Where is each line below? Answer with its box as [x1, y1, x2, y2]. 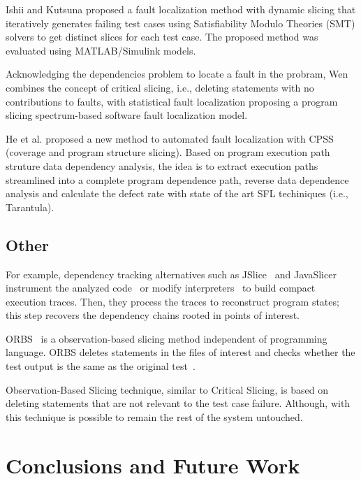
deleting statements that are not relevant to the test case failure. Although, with [6, 396, 351, 410]
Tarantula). [6, 199, 54, 214]
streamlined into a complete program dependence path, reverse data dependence [6, 172, 349, 187]
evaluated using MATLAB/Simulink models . [6, 43, 196, 57]
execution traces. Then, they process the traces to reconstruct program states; [6, 294, 339, 308]
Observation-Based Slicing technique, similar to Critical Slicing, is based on [6, 382, 328, 396]
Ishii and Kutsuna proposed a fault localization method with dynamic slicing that [6, 2, 356, 16]
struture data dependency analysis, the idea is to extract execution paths [6, 158, 318, 173]
